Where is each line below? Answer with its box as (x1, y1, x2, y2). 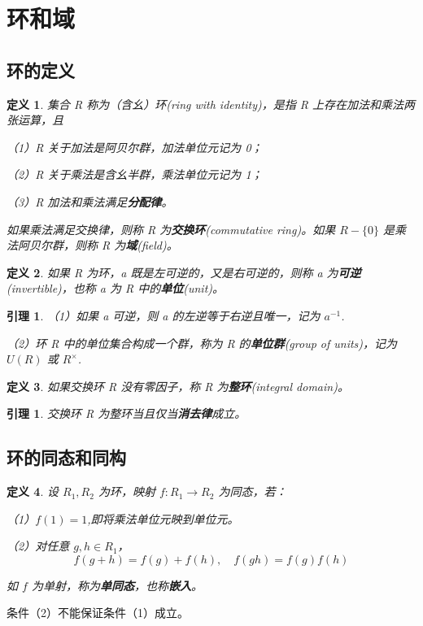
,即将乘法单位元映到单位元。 (87, 510, 239, 527)
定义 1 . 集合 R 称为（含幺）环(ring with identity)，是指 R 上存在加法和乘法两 (7, 95, 415, 112)
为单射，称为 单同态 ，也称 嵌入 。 (31, 576, 203, 593)
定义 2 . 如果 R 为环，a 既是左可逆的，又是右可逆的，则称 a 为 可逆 (7, 263, 361, 280)
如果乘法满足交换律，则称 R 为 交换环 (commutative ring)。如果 (7, 220, 336, 237)
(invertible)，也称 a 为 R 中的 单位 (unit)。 (7, 280, 225, 297)
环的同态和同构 (7, 445, 126, 470)
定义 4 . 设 (7, 483, 59, 500)
